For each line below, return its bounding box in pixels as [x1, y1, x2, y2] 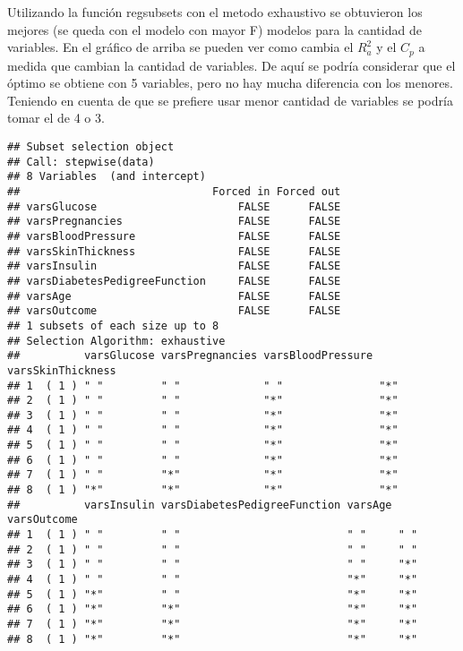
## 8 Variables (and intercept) [7, 170, 206, 184]
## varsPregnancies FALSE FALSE [7, 215, 341, 228]
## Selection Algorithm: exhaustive [7, 334, 226, 347]
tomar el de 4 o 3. [7, 108, 105, 127]
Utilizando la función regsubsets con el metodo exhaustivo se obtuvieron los [7, 3, 423, 21]
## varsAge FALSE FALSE [7, 289, 341, 303]
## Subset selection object [7, 141, 175, 154]
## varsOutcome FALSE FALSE [7, 304, 341, 318]
